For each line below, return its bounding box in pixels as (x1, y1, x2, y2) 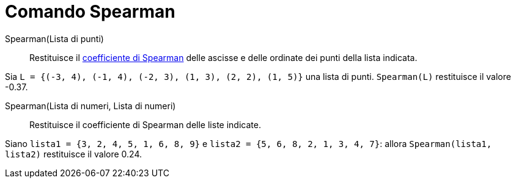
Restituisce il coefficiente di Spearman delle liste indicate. (29, 119, 261, 130)
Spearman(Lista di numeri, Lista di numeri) (5, 100, 176, 111)
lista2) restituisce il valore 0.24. (5, 148, 142, 159)
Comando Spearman (5, 1, 175, 22)
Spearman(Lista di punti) (5, 33, 104, 44)
